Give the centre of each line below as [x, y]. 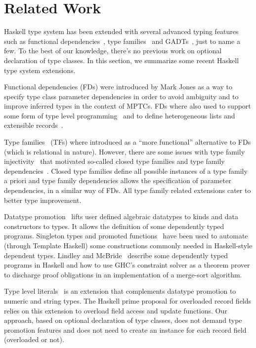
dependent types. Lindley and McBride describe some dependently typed [116, 255]
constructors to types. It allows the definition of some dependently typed [114, 226]
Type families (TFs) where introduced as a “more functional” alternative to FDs [128, 142]
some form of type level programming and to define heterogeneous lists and [120, 115]
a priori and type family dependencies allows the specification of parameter [118, 180]
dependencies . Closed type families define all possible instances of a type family [126, 171]
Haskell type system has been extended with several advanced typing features [121, 31]
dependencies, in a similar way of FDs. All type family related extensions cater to [128, 190]
